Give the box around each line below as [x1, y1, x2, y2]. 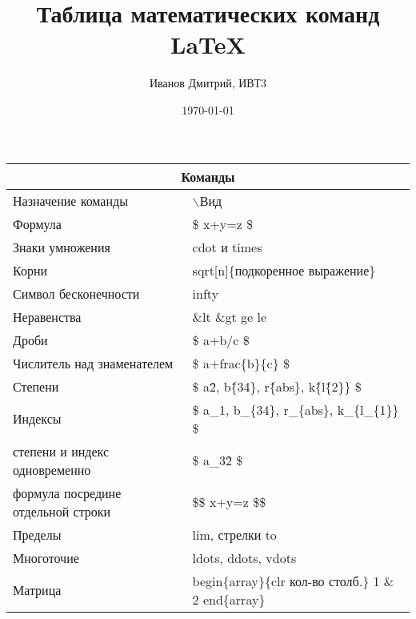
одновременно [13, 460, 91, 479]
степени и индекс [13, 441, 110, 460]
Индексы [13, 409, 62, 428]
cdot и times [192, 237, 262, 256]
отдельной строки [13, 501, 111, 521]
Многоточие [13, 548, 79, 567]
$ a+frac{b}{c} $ [192, 353, 290, 372]
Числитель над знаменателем [13, 353, 174, 372]
